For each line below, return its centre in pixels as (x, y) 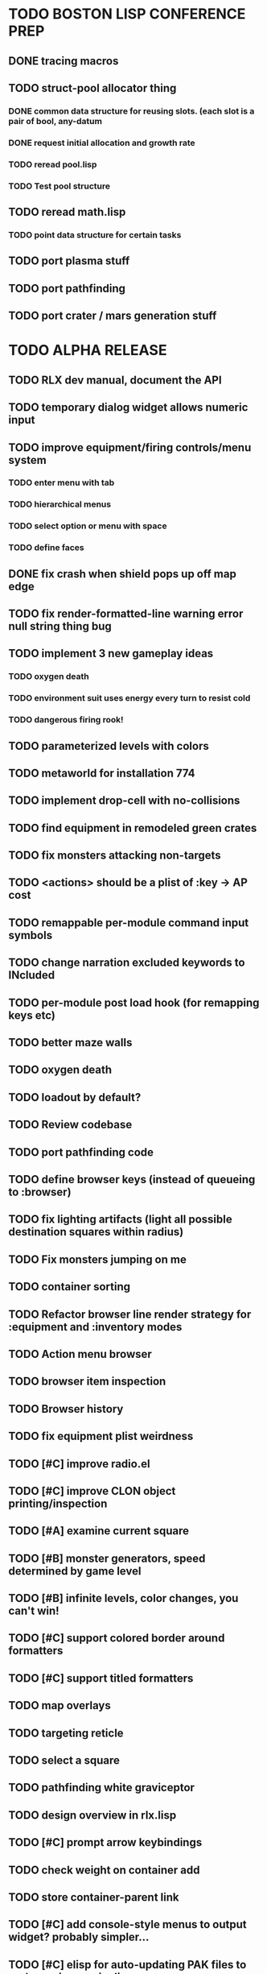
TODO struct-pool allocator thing (92, 88)
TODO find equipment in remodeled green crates (133, 828)
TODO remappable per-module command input (129, 923)
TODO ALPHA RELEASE (88, 350)
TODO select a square (64, 1761)
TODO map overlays (60, 1705)
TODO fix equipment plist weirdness (101, 1436)
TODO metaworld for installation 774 (102, 773)
